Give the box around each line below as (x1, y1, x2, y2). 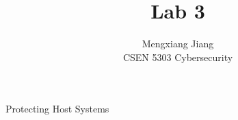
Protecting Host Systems (5, 101, 109, 116)
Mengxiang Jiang (142, 36, 214, 51)
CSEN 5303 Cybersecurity (122, 49, 233, 64)
